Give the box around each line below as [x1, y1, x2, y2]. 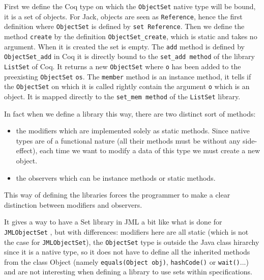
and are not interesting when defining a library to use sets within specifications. [4, 266, 252, 277]
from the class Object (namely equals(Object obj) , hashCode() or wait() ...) [4, 256, 249, 267]
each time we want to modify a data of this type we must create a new [40, 145, 260, 156]
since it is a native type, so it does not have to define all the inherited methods [4, 246, 250, 257]
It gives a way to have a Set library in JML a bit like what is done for [4, 216, 222, 227]
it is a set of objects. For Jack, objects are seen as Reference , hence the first [4, 11, 243, 21]
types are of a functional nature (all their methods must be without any [16, 135, 241, 146]
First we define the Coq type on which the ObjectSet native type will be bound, [4, 1, 256, 11]
